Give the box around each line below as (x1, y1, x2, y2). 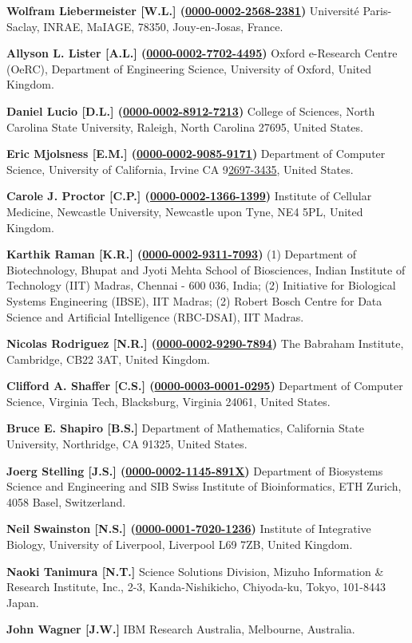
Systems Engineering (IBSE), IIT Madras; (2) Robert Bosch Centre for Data (6, 292, 382, 309)
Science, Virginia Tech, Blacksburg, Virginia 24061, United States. (6, 393, 331, 409)
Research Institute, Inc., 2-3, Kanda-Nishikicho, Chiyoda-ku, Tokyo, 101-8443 (6, 578, 386, 595)
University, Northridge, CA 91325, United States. (6, 436, 248, 452)
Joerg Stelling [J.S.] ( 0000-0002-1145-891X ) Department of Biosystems (6, 462, 383, 479)
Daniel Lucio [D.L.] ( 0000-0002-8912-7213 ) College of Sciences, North (6, 102, 375, 119)
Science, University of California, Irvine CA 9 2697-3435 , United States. (6, 160, 354, 177)
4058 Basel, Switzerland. (6, 493, 126, 510)
